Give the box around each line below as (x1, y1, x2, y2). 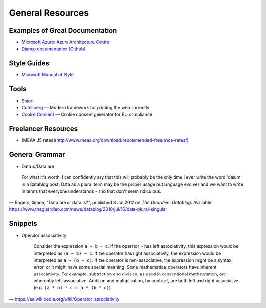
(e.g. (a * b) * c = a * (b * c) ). (33, 285, 112, 291)
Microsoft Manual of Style (21, 72, 74, 78)
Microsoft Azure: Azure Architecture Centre (21, 39, 110, 45)
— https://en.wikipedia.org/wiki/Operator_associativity (9, 296, 120, 302)
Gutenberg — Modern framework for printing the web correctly (21, 104, 150, 110)
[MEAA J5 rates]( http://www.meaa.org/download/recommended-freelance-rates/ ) (21, 137, 189, 143)
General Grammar (9, 150, 65, 159)
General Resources (9, 7, 89, 18)
